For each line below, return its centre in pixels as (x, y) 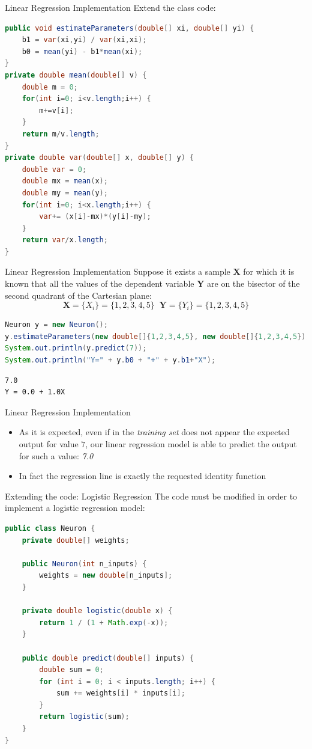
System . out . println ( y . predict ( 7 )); (76, 348)
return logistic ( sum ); (84, 717)
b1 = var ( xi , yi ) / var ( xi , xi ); (84, 40)
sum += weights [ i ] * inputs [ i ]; (121, 693)
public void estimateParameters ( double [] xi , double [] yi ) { (130, 28)
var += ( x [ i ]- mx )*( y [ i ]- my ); (95, 217)
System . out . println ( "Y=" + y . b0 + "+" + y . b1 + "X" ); (110, 360)
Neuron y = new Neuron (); (56, 325)
